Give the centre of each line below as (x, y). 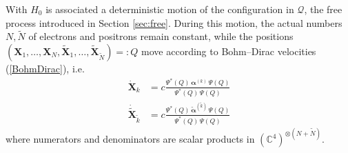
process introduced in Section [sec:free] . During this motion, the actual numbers (174, 22)
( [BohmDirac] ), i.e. (45, 68)
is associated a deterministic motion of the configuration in (170, 9)
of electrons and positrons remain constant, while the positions (161, 36)
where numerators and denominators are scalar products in (130, 139)
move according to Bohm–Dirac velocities (229, 51)
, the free (323, 9)
